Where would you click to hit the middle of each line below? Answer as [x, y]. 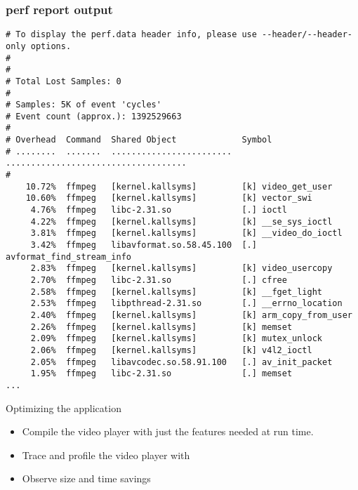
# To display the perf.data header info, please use [131, 35]
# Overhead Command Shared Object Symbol [139, 140]
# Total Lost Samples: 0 [64, 81]
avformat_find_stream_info [68, 257]
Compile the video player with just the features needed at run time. [168, 431]
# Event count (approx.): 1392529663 [94, 116]
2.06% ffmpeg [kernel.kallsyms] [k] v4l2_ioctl [171, 350]
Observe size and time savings [86, 478]
